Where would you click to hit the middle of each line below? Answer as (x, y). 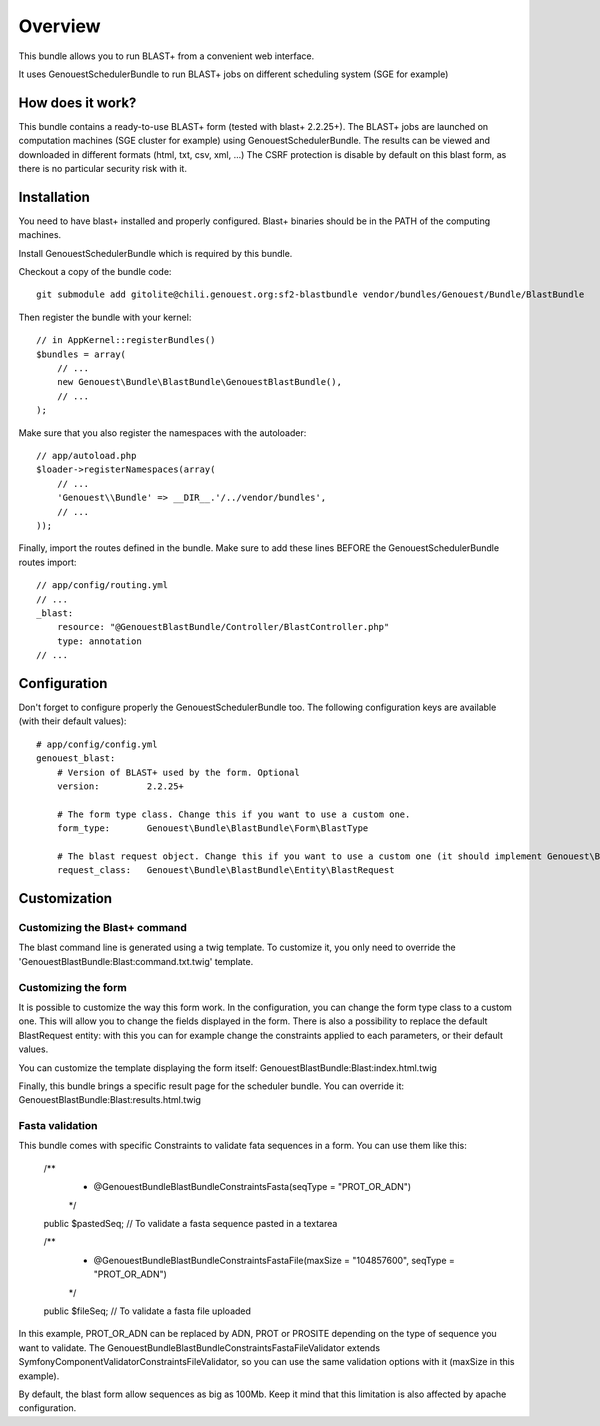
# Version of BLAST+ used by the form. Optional (178, 772)
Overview (59, 26)
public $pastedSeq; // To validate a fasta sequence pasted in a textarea (190, 1224)
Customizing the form (72, 987)
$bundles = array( (81, 354)
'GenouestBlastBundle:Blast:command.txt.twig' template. (136, 961)
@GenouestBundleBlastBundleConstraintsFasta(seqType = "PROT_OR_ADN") (252, 1187)
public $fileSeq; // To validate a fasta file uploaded (147, 1311)
